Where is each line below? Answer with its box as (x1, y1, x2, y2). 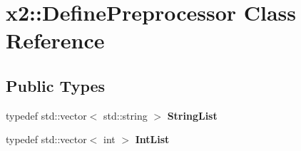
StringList (167, 108, 218, 123)
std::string (103, 108, 148, 123)
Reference (6, 26, 105, 55)
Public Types (6, 74, 106, 96)
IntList (135, 132, 170, 147)
